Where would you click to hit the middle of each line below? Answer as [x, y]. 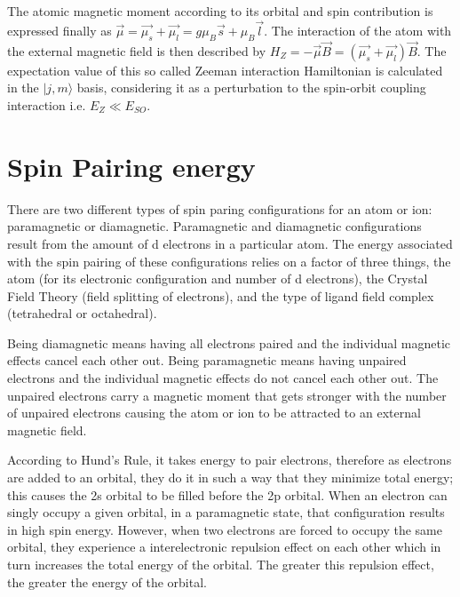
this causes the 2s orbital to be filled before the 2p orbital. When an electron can [227, 494]
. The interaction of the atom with [358, 30]
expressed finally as [59, 30]
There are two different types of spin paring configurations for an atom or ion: [220, 208]
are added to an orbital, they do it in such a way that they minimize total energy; [230, 478]
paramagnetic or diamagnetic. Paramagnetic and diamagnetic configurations [214, 226]
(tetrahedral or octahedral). [82, 313]
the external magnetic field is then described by [137, 50]
